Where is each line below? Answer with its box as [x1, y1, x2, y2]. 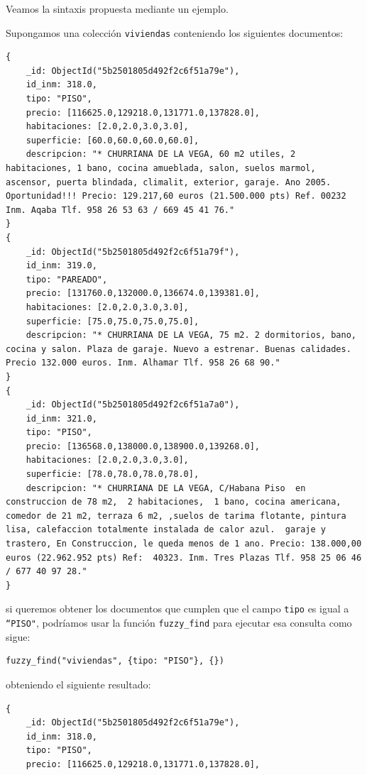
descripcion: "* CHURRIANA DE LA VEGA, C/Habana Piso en [26, 483, 306, 493]
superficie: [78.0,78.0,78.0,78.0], [26, 469, 199, 480]
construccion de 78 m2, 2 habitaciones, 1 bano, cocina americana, [6, 497, 341, 507]
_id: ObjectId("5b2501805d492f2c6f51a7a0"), [26, 400, 240, 410]
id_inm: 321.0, [26, 413, 97, 424]
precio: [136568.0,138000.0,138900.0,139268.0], [26, 441, 260, 451]
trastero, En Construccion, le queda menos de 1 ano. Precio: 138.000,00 [6, 539, 362, 549]
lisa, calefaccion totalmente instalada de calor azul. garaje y [6, 524, 327, 535]
